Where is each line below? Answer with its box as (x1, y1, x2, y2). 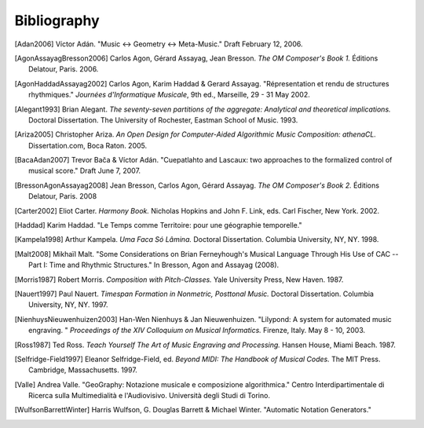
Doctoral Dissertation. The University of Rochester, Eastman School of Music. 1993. (28, 115, 298, 125)
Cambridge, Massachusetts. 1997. (28, 365, 137, 375)
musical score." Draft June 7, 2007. (28, 166, 141, 176)
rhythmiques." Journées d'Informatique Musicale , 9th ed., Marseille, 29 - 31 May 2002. (28, 90, 310, 100)
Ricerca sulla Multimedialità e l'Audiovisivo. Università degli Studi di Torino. (28, 391, 271, 401)
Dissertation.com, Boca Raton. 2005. (28, 141, 148, 150)
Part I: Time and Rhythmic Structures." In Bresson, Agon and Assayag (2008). (28, 260, 280, 270)
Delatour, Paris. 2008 (28, 192, 97, 201)
